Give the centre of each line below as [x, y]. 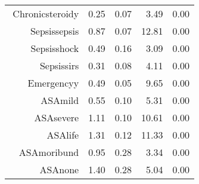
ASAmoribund [49, 152]
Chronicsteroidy [46, 13]
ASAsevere [57, 117]
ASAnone [59, 169]
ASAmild [60, 100]
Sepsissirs [59, 65]
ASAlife [63, 135]
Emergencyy [53, 83]
